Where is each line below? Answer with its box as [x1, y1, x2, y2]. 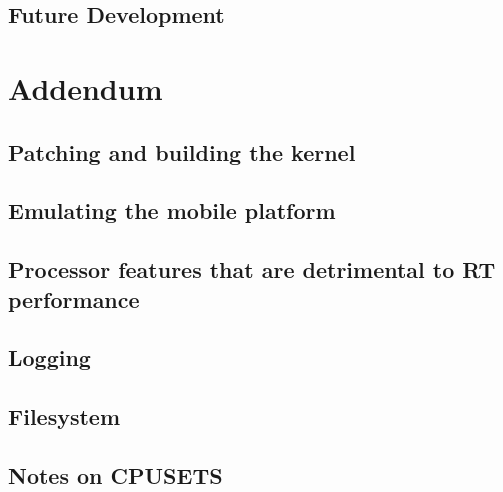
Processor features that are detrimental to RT [8, 254, 496, 285]
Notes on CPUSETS [8, 459, 223, 490]
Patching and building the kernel [8, 136, 356, 167]
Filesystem [8, 401, 121, 432]
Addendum [8, 67, 163, 108]
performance [8, 283, 140, 314]
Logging [8, 342, 91, 373]
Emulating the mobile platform [8, 195, 336, 226]
